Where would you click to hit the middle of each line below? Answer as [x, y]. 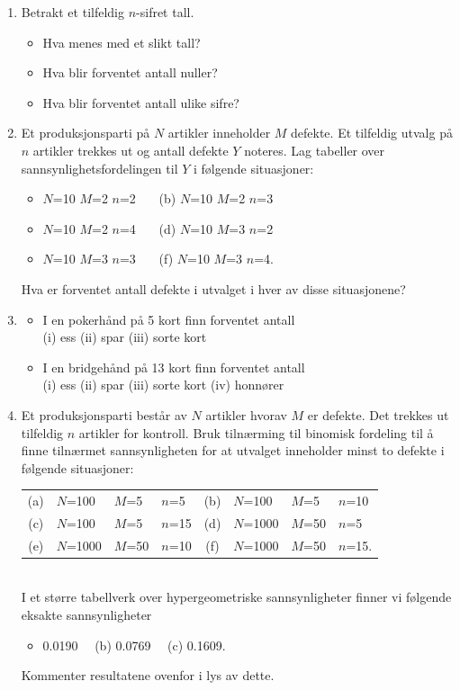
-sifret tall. [165, 12]
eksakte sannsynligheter [86, 614]
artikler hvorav [246, 414]
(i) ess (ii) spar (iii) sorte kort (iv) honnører [163, 385]
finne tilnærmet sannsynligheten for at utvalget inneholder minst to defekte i [233, 450]
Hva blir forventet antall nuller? [130, 72]
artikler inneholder [219, 133]
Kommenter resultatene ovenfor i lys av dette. [148, 675]
